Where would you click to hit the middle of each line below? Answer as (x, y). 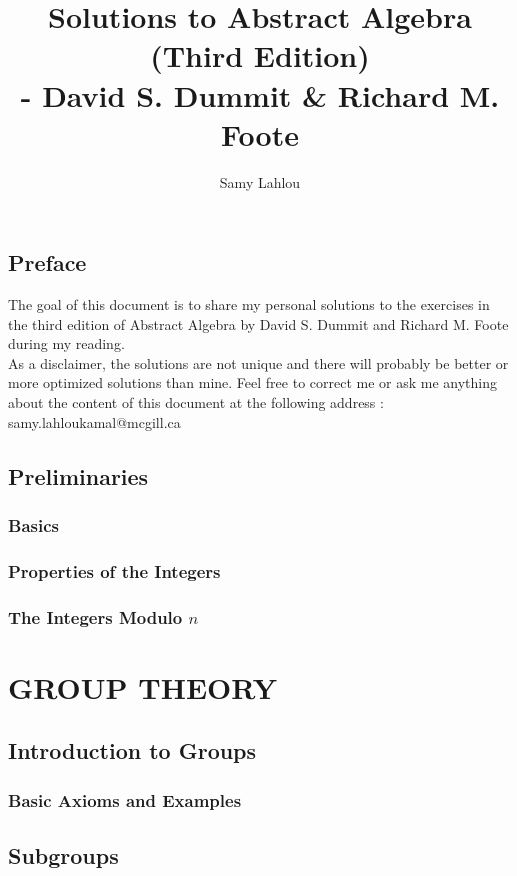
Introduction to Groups (132, 750)
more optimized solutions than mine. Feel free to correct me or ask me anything (253, 382)
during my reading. (66, 343)
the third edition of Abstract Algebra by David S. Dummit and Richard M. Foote (258, 323)
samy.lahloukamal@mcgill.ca (94, 421)
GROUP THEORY (143, 686)
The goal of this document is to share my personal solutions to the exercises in (249, 304)
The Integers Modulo (95, 616)
